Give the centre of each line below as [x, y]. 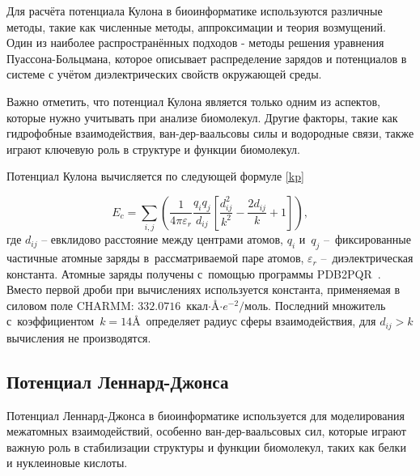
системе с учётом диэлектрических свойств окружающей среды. [164, 74]
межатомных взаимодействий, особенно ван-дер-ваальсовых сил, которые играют [206, 431]
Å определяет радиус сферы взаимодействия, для [254, 321]
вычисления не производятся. [79, 337]
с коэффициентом [51, 321]
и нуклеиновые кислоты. [67, 463]
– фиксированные [367, 239]
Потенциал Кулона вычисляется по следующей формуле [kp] [155, 176]
